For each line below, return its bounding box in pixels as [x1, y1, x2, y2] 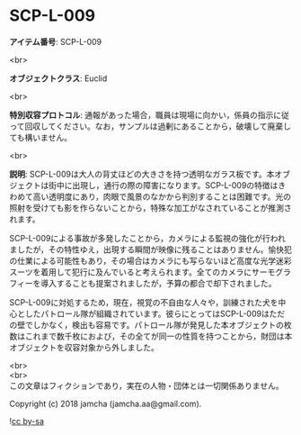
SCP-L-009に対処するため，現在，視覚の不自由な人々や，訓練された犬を [9, 296, 279, 307]
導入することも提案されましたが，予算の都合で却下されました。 [40, 277, 277, 288]
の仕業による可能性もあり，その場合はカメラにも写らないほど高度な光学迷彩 [9, 255, 292, 266]
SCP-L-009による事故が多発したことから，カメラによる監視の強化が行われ [9, 232, 286, 243]
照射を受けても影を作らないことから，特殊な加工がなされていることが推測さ [9, 202, 292, 213]
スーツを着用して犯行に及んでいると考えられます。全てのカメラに [9, 267, 252, 277]
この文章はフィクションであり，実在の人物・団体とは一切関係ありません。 [9, 380, 285, 391]
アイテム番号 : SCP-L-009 [9, 36, 102, 47]
